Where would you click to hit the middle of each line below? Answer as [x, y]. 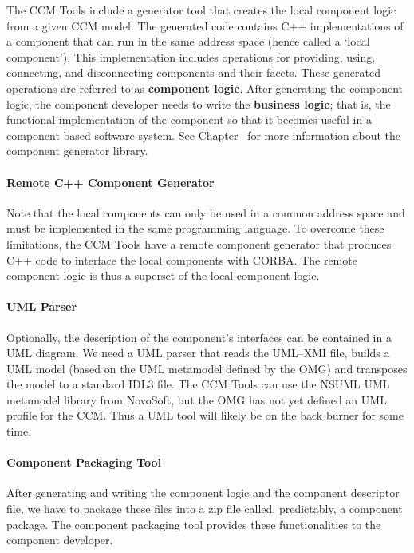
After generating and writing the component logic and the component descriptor [203, 493]
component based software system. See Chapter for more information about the [203, 135]
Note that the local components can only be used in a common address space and [206, 212]
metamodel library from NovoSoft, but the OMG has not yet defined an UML [197, 399]
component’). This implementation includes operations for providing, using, [191, 56]
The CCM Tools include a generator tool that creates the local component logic [201, 10]
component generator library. [77, 151]
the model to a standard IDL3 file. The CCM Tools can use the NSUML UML [198, 384]
